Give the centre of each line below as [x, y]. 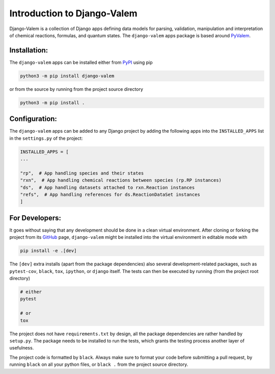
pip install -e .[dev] [48, 251]
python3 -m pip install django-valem [67, 76]
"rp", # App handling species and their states [82, 173]
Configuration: [33, 119]
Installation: [29, 50]
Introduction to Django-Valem [73, 13]
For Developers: [35, 218]
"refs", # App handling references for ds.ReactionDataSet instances [110, 195]
